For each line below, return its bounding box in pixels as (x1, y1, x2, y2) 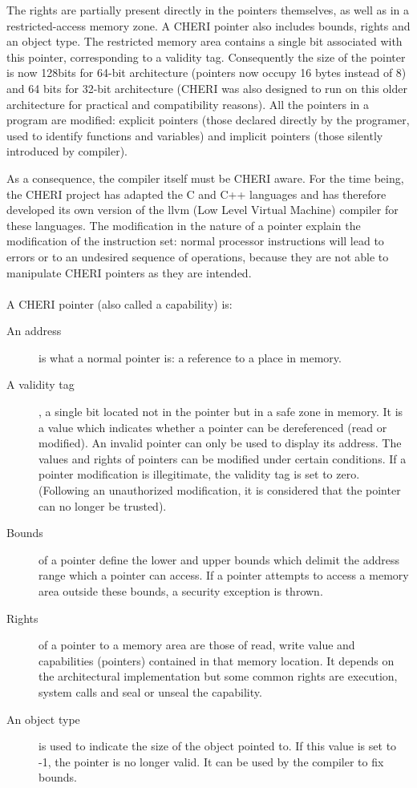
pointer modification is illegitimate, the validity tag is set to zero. (38, 466, 360, 483)
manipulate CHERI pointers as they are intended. (6, 264, 252, 281)
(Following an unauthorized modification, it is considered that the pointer (38, 482, 401, 499)
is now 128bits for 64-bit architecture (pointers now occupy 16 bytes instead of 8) (6, 64, 407, 81)
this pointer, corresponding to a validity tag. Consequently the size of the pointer (6, 48, 406, 65)
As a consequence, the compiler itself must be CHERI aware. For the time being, (6, 169, 404, 186)
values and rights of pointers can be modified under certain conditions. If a (38, 450, 407, 467)
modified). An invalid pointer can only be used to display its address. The (38, 434, 402, 451)
